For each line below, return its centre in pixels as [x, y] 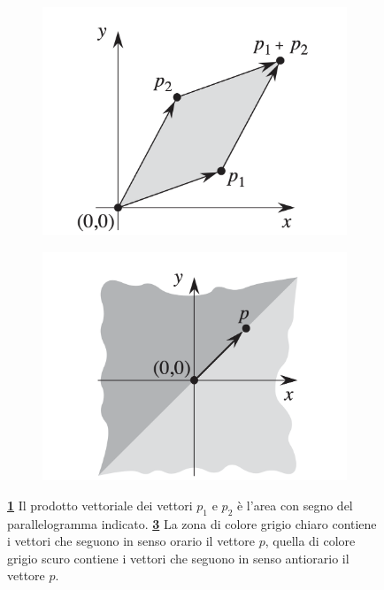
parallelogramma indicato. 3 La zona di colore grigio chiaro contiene [192, 523]
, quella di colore [310, 541]
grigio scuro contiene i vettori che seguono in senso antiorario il [178, 558]
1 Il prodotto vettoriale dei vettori [100, 505]
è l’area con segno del [295, 505]
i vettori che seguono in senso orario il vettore [131, 541]
